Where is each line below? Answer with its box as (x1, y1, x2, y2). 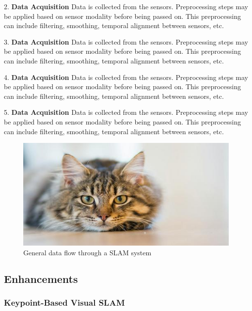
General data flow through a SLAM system (23, 247, 152, 257)
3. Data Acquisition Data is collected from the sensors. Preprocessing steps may (4, 36, 248, 47)
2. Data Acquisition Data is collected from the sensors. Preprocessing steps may (4, 1, 248, 11)
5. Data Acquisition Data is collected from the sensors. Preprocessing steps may (4, 107, 248, 117)
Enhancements (4, 271, 78, 286)
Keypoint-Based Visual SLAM (4, 296, 125, 309)
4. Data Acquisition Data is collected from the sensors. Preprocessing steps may (4, 72, 248, 82)
